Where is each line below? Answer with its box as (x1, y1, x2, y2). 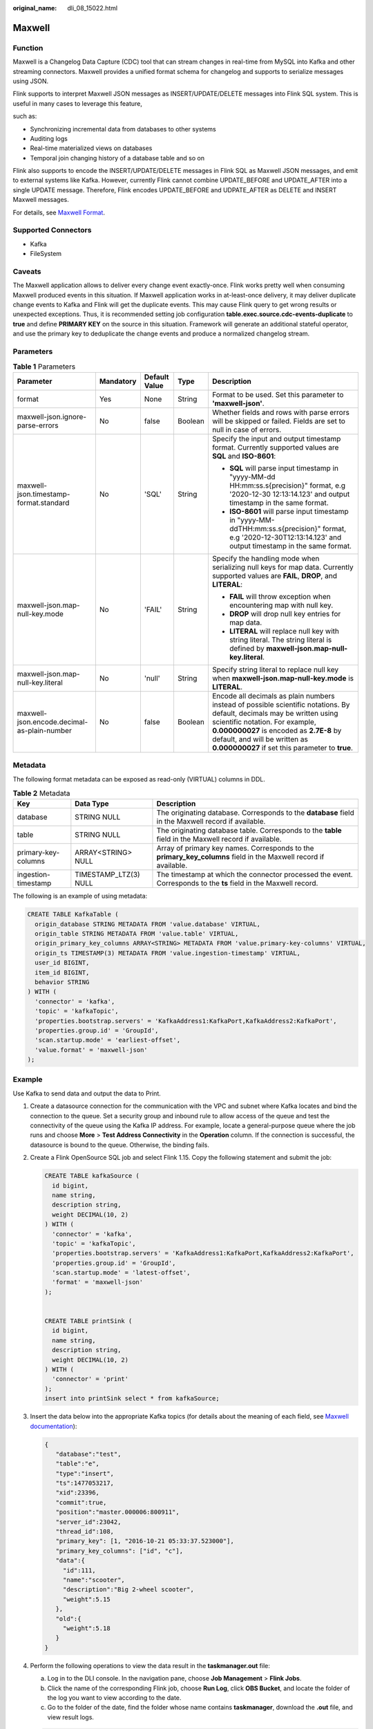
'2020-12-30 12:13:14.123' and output (229, 489, 350, 499)
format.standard (17, 498, 70, 508)
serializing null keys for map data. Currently (211, 562, 354, 572)
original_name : (12, 4, 57, 12)
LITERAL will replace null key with (229, 626, 340, 636)
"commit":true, (55, 1498, 107, 1506)
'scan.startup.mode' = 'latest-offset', (52, 1269, 191, 1277)
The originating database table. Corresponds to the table (156, 826, 342, 835)
